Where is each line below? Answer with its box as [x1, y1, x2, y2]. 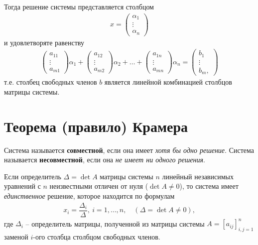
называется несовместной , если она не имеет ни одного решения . [4, 154, 205, 165]
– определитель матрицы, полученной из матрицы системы [25, 218, 205, 229]
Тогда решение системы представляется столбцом [4, 1, 154, 11]
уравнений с [4, 181, 41, 191]
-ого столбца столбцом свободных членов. [33, 232, 160, 242]
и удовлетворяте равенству [4, 37, 84, 47]
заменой [4, 232, 28, 242]
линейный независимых [162, 171, 234, 181]
